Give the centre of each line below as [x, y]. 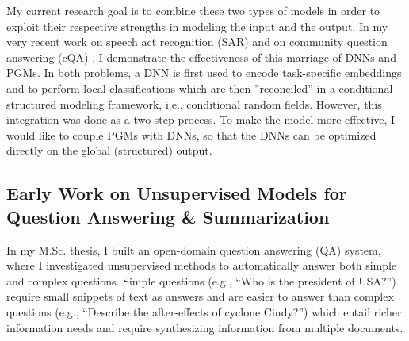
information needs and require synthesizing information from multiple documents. [205, 327]
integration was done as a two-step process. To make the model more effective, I [201, 119]
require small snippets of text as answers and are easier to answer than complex [200, 296]
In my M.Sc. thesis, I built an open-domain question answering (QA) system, [194, 249]
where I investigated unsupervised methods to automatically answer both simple [202, 265]
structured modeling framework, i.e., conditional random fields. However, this [194, 103]
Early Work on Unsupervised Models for [177, 193]
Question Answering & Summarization [168, 216]
